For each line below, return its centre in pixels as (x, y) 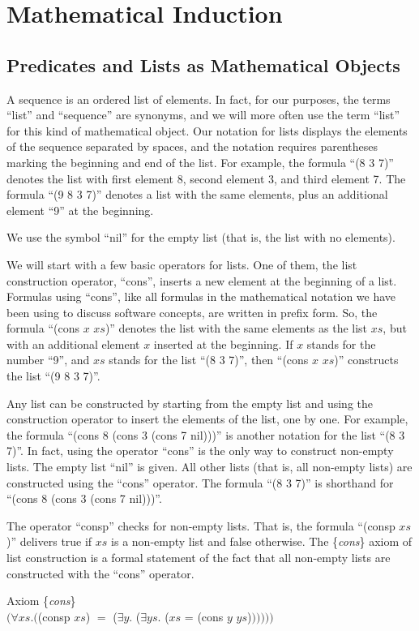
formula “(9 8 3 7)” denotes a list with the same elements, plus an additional (197, 194)
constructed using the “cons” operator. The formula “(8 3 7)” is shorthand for (200, 482)
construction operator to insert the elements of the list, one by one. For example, (207, 419)
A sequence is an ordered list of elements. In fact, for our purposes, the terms (199, 99)
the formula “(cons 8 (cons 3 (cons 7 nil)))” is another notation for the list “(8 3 (206, 434)
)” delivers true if (49, 541)
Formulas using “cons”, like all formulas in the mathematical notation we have (201, 296)
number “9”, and (48, 360)
